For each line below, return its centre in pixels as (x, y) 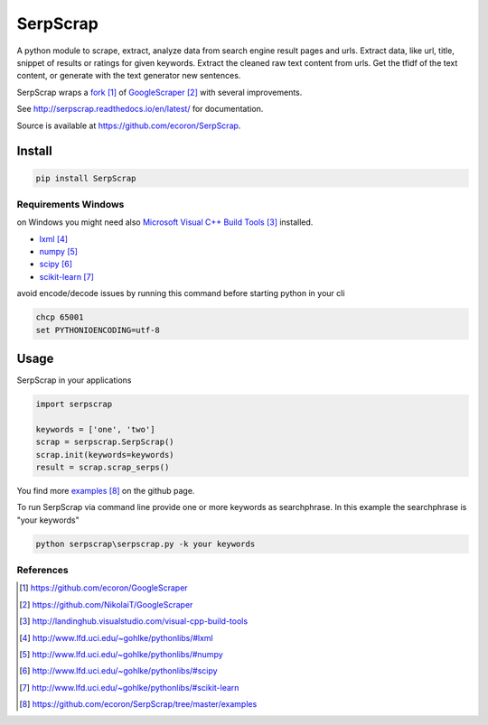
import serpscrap (74, 404)
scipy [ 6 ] (56, 264)
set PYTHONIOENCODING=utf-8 (98, 330)
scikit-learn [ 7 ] (67, 276)
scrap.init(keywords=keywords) (105, 455)
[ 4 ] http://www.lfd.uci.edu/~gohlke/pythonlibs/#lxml (116, 637)
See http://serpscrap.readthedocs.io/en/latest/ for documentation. (140, 109)
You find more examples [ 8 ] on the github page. (106, 490)
